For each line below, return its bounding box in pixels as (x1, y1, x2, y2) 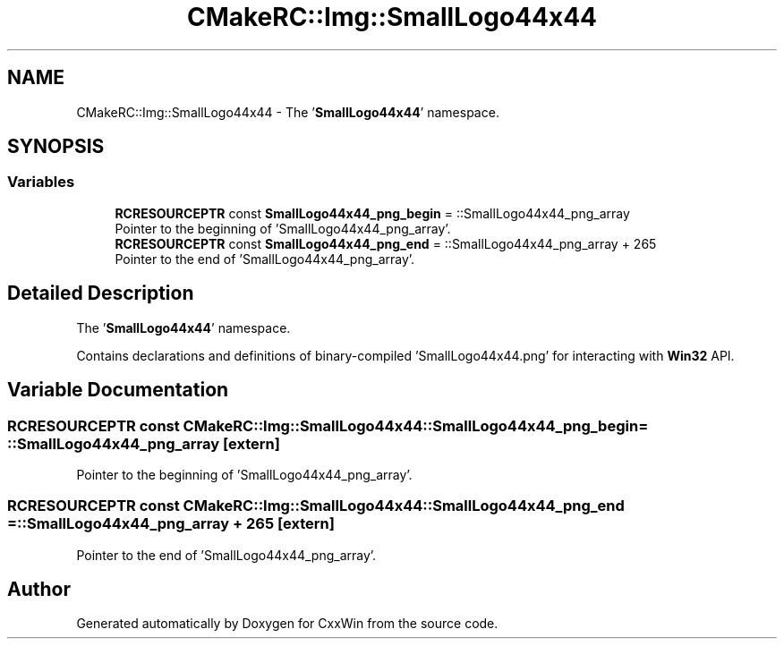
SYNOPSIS (7, 135, 105, 158)
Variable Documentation (7, 378, 229, 402)
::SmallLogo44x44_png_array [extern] (7, 434, 280, 453)
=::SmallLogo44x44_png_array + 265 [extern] (7, 514, 335, 533)
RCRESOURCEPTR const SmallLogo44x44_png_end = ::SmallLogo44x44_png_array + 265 (115, 235, 657, 251)
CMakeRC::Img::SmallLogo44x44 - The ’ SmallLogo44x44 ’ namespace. (76, 104, 499, 120)
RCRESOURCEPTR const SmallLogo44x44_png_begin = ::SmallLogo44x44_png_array (115, 205, 630, 221)
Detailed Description (7, 282, 194, 305)
